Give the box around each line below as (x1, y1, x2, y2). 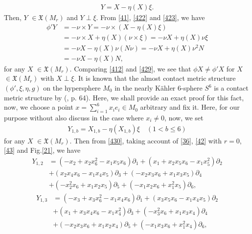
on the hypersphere (43, 83, 101, 93)
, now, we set (164, 113, 204, 122)
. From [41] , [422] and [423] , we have (96, 12, 205, 23)
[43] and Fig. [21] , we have (4, 145, 81, 155)
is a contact (214, 83, 249, 93)
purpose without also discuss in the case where (4, 113, 144, 122)
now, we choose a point (4, 102, 73, 112)
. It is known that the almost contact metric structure (74, 73, 236, 83)
